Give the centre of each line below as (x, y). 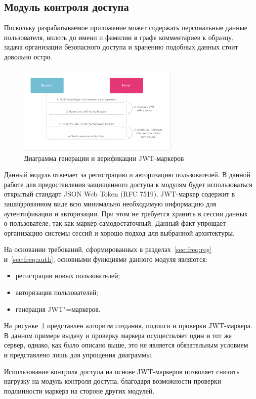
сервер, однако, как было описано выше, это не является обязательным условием (126, 345)
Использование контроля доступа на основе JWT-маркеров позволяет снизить (122, 371)
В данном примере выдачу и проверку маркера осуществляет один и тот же (118, 335)
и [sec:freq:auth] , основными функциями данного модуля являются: (106, 259)
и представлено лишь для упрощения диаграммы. (79, 355)
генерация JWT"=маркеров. (58, 309)
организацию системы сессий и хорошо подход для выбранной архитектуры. (119, 232)
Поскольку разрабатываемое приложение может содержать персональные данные (126, 27)
